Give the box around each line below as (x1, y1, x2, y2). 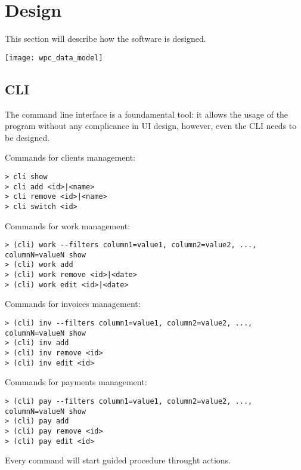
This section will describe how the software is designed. (5, 32, 206, 45)
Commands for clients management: (5, 151, 136, 164)
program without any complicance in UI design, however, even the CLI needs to (5, 119, 297, 132)
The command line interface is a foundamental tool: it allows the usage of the (5, 107, 288, 120)
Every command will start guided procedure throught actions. (5, 454, 231, 466)
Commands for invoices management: (5, 297, 141, 310)
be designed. (5, 131, 50, 143)
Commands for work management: (5, 219, 131, 232)
